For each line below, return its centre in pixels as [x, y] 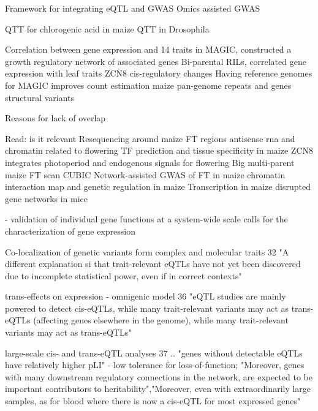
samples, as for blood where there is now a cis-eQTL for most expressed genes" [153, 401]
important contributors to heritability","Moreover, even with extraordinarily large [158, 389]
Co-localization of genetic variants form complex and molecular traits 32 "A [147, 251]
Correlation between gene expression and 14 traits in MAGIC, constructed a [148, 49]
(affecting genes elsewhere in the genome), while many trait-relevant [161, 320]
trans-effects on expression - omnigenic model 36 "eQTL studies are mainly [146, 296]
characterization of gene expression [70, 231]
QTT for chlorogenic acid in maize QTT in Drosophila [107, 28]
